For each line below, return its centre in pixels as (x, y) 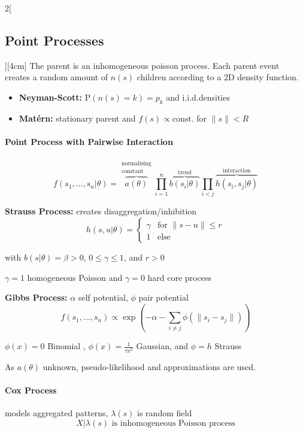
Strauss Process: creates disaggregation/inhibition (101, 211)
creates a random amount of (57, 77)
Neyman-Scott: (50, 97)
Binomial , (66, 346)
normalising (137, 163)
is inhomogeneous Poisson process (173, 423)
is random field (165, 413)
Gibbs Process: (36, 297)
